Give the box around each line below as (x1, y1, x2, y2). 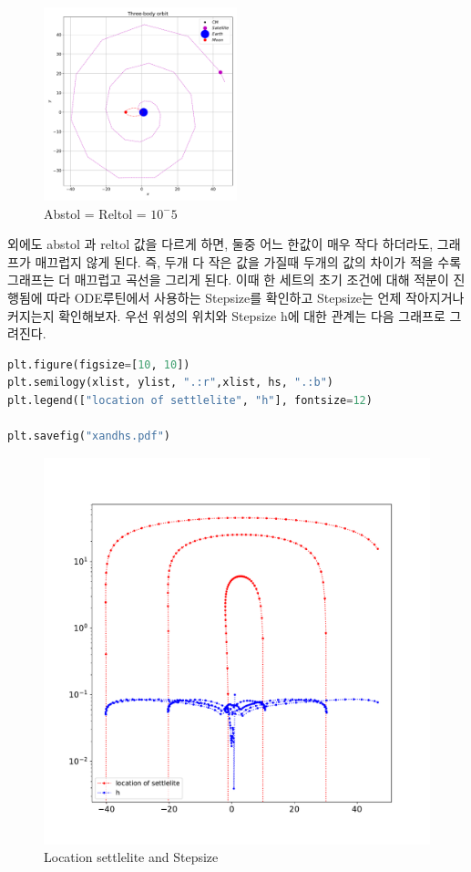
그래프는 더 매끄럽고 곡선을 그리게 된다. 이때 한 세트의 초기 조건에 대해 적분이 (7, 270, 449, 289)
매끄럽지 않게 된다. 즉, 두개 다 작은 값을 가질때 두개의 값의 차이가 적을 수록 (35, 252, 462, 271)
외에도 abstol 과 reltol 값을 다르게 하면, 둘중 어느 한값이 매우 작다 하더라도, (7, 234, 434, 254)
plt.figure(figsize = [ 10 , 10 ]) (7, 358, 190, 371)
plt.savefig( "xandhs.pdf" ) (7, 430, 170, 443)
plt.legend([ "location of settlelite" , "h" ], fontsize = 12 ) (7, 393, 373, 407)
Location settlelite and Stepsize (44, 847, 219, 867)
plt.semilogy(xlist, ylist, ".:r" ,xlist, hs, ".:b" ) (7, 376, 333, 389)
